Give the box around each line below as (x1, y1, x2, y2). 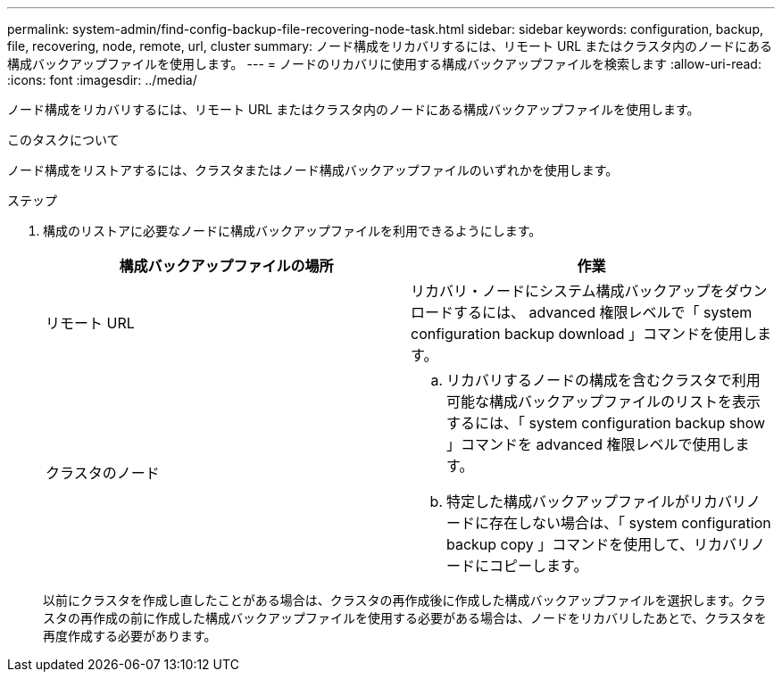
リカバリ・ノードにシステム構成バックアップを (411, 282, 725, 300)
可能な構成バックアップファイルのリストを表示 (446, 393, 761, 410)
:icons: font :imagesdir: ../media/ (7, 72, 197, 87)
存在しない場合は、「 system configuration (489, 514, 771, 532)
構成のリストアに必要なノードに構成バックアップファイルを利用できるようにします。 (43, 223, 542, 238)
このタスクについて (7, 132, 120, 147)
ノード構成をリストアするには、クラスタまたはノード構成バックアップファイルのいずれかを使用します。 (7, 162, 619, 178)
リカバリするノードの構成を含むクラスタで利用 (446, 371, 761, 389)
